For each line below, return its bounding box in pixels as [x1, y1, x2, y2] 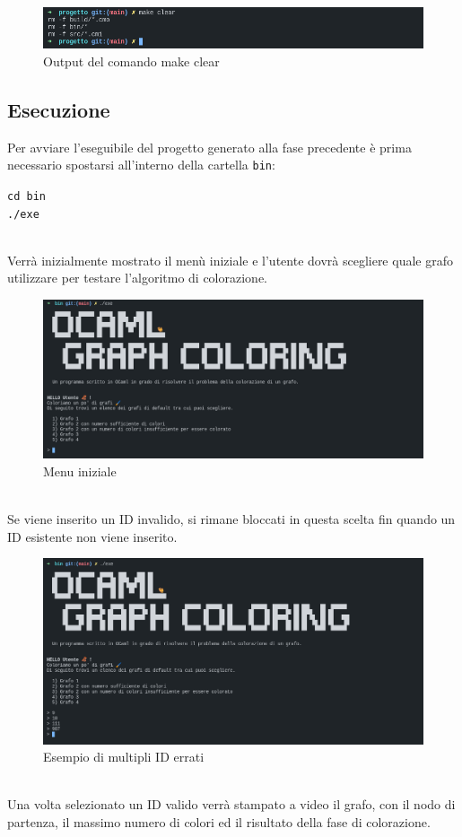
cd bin [7, 189, 46, 203]
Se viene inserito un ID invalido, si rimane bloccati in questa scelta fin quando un [7, 509, 456, 527]
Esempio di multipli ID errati [43, 747, 205, 766]
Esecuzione [7, 95, 110, 123]
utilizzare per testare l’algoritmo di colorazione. [7, 268, 267, 287]
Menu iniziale [43, 461, 117, 480]
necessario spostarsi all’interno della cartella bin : [7, 155, 275, 174]
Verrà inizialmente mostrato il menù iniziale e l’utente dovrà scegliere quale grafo [7, 250, 453, 269]
